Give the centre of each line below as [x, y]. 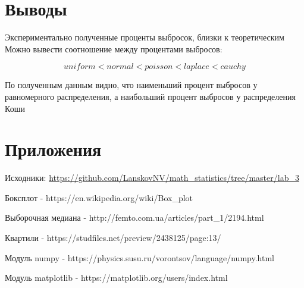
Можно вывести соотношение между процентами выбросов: [114, 48]
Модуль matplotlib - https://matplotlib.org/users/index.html [116, 278]
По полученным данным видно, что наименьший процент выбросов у [131, 85]
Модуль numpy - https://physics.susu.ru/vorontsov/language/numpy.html [140, 257]
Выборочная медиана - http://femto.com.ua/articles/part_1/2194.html [134, 217]
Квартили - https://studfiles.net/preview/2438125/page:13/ [113, 237]
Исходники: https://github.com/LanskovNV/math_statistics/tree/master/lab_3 [152, 178]
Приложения [53, 149]
